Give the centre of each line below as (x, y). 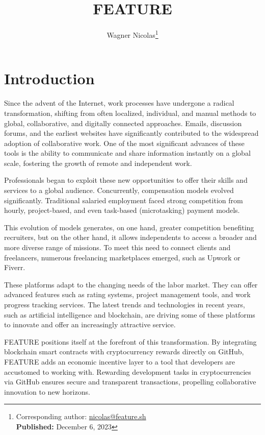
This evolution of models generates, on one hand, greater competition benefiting (129, 227)
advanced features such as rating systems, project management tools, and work (127, 294)
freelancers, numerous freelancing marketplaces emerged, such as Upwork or (122, 257)
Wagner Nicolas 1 (132, 34)
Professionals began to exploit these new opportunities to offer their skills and (126, 180)
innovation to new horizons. (47, 391)
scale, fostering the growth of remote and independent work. (98, 163)
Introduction (49, 78)
